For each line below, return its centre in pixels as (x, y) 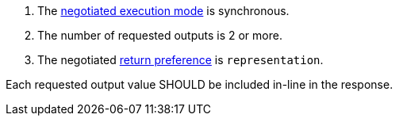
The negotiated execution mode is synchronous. (163, 11)
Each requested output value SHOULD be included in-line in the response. (199, 84)
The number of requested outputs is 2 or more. (160, 35)
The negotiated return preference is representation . (180, 60)
